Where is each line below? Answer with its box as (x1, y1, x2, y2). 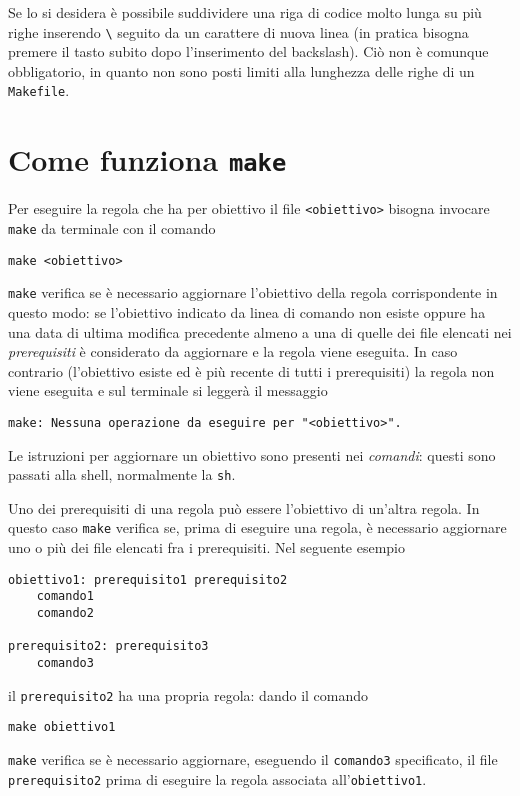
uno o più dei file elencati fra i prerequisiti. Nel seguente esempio (8, 537, 405, 558)
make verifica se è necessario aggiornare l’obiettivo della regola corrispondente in (8, 282, 498, 303)
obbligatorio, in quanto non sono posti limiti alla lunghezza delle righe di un (8, 60, 475, 81)
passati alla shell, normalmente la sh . (8, 464, 236, 485)
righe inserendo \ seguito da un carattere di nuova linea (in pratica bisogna (8, 21, 469, 42)
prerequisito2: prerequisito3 (8, 639, 209, 654)
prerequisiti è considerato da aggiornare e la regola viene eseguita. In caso (8, 341, 458, 362)
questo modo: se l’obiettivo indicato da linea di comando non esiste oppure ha (8, 301, 486, 322)
